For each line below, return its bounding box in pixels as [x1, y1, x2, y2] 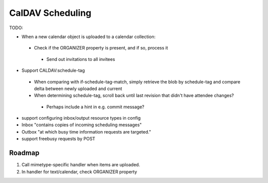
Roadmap [9, 149, 40, 157]
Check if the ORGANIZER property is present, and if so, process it [34, 45, 168, 51]
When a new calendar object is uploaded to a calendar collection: [21, 34, 156, 40]
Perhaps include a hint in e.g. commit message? [46, 104, 144, 110]
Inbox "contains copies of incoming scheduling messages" [21, 122, 142, 128]
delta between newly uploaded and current [34, 86, 123, 91]
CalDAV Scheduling [9, 7, 92, 18]
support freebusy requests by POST [21, 136, 95, 142]
